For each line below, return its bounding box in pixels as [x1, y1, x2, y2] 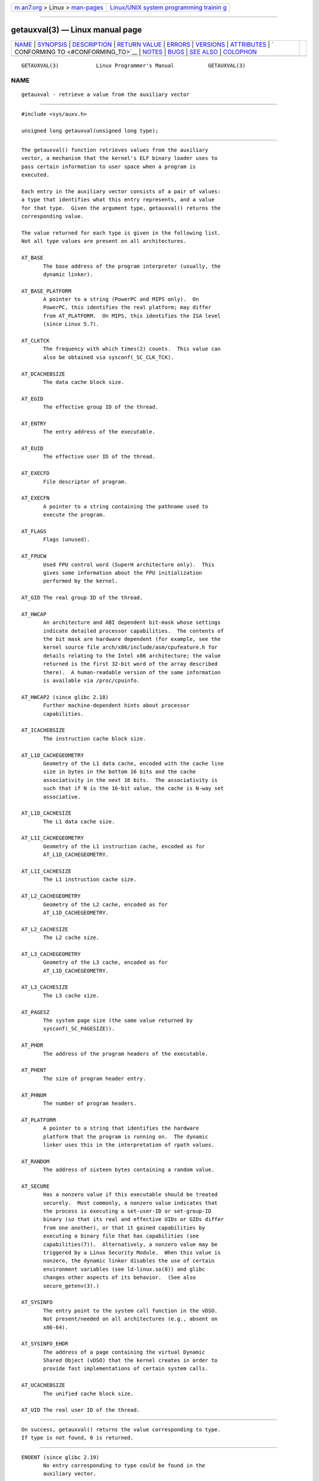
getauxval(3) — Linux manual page [11, 25, 142, 35]
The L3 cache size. [43, 992, 100, 999]
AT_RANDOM [21, 1158, 50, 1165]
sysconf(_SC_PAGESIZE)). [43, 1025, 115, 1032]
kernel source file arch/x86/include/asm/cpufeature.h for [43, 644, 218, 651]
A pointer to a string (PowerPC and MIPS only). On [43, 296, 199, 303]
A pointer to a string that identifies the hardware [43, 1125, 199, 1131]
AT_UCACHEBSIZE [21, 1382, 66, 1389]
